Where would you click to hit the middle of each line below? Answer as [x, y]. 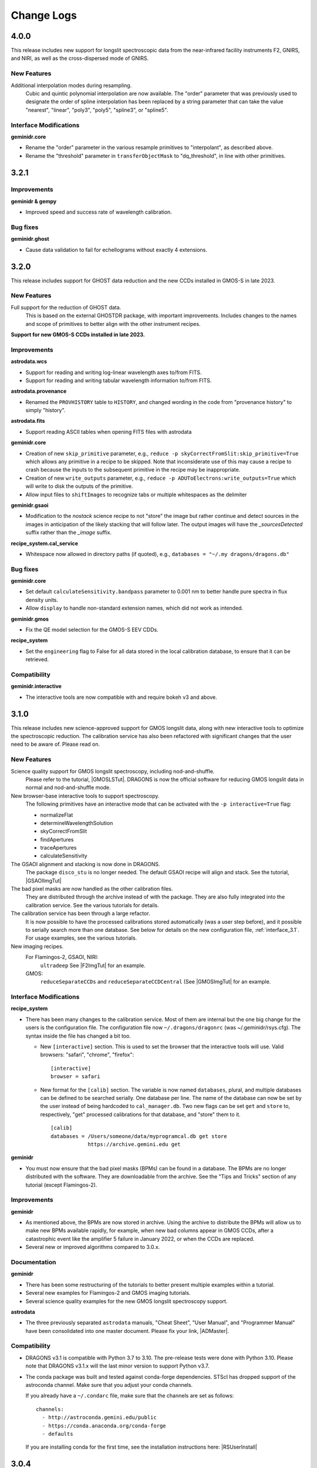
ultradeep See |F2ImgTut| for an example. [93, 965]
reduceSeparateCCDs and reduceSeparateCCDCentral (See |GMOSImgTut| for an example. [156, 982]
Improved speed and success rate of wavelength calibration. [99, 212]
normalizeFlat [57, 815]
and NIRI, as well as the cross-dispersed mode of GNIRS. [80, 58]
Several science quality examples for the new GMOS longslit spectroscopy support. [127, 1301]
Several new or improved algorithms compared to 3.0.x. [93, 1247]
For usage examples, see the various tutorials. [81, 938]
